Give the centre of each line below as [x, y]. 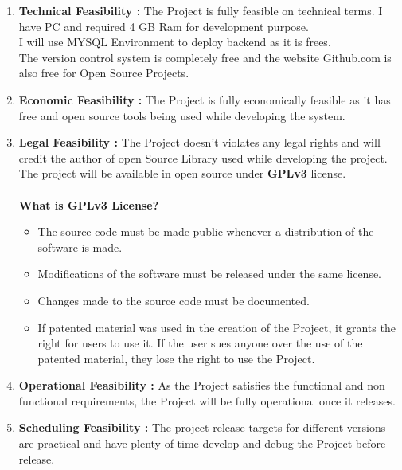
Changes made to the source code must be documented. [174, 300]
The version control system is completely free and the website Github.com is [205, 57]
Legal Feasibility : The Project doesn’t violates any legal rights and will [199, 142]
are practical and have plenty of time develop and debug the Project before [202, 443]
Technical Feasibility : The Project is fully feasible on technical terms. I [201, 10]
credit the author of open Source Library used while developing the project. [203, 157]
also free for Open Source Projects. [104, 73]
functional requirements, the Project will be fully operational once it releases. [207, 400]
